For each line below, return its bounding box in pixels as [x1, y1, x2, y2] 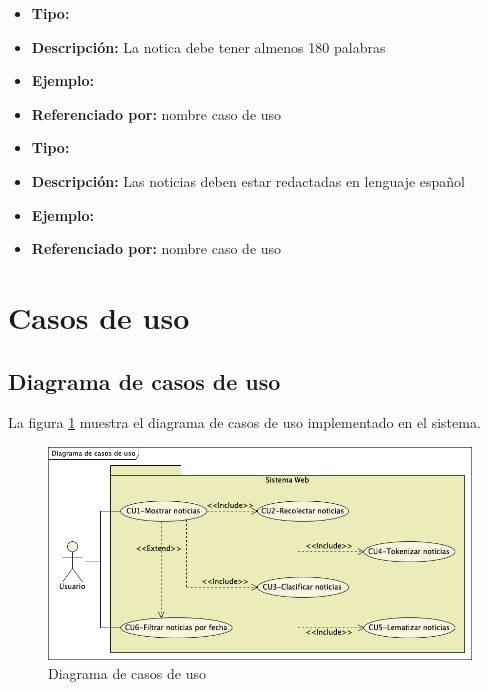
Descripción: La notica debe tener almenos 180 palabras [31, 36, 386, 57]
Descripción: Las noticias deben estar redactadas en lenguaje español [31, 170, 465, 191]
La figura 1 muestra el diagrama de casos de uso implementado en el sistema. [8, 412, 481, 433]
